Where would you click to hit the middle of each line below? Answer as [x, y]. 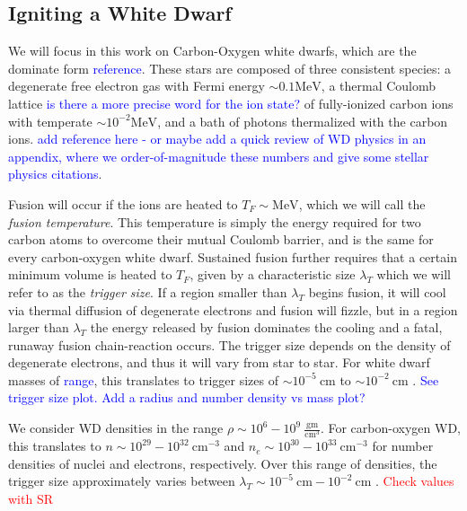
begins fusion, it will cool [377, 291]
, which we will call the [362, 203]
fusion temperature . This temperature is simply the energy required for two [215, 221]
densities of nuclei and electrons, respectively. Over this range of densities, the [223, 463]
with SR [31, 498]
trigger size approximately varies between [122, 481]
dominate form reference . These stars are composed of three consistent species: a [230, 68]
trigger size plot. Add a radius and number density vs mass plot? [187, 397]
